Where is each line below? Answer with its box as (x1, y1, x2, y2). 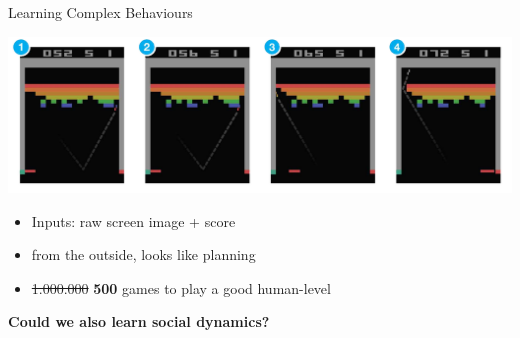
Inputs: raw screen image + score (31, 210, 236, 231)
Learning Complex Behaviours (8, 2, 193, 22)
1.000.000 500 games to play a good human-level (31, 277, 331, 298)
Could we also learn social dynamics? (8, 311, 270, 332)
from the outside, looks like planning (31, 244, 256, 265)
